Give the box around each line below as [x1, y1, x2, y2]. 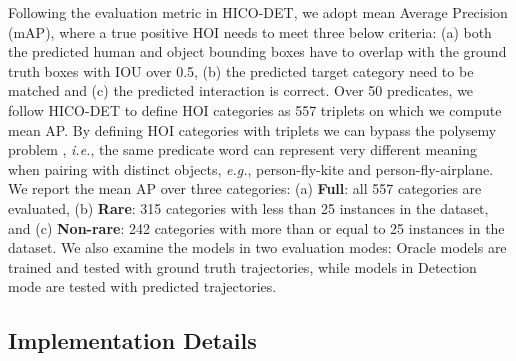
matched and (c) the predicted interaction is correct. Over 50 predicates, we [8, 80, 474, 101]
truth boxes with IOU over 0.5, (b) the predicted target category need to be [8, 60, 474, 81]
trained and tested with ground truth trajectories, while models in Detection [8, 256, 477, 277]
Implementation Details [8, 325, 257, 356]
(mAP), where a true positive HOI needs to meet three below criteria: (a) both [8, 21, 492, 42]
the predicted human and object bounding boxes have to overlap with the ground [8, 41, 507, 62]
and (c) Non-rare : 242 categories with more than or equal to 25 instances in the [8, 217, 505, 238]
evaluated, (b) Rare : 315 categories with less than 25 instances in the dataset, [8, 197, 489, 218]
